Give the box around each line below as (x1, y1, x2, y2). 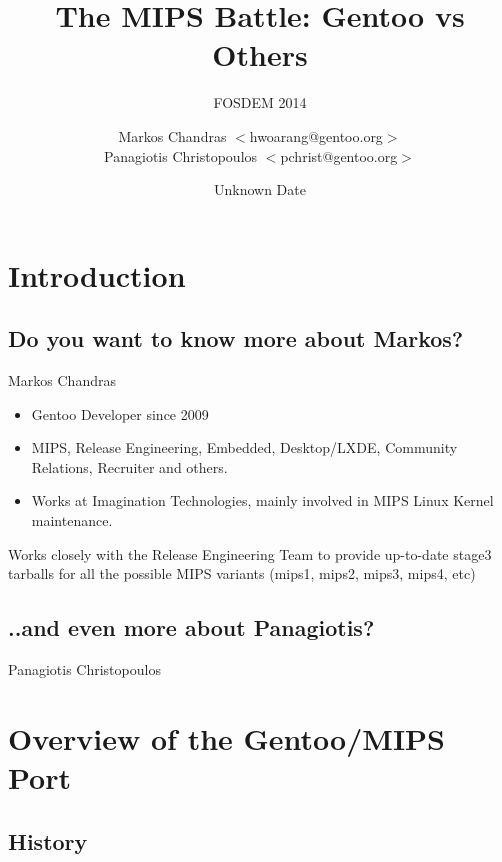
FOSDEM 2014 (213, 92, 307, 113)
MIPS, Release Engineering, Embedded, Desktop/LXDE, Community (31, 437, 458, 458)
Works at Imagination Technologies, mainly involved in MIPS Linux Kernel (31, 490, 494, 511)
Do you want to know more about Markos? (8, 323, 464, 354)
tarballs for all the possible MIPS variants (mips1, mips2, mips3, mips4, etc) (8, 563, 476, 584)
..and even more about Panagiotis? (8, 612, 375, 643)
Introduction (8, 254, 186, 295)
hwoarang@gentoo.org (249, 125, 383, 146)
